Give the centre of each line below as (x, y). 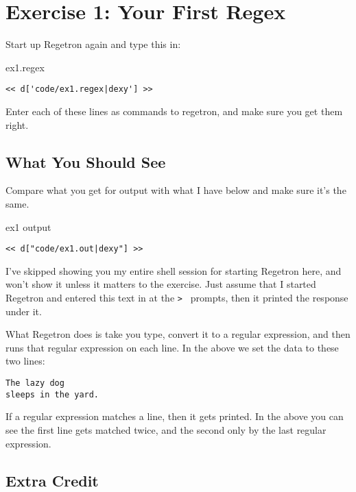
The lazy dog (35, 383)
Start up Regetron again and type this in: (93, 44)
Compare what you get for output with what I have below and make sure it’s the (176, 190)
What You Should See (86, 161)
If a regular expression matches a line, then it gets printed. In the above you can (175, 416)
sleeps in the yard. (52, 394)
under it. (24, 311)
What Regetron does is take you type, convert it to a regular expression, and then (178, 334)
